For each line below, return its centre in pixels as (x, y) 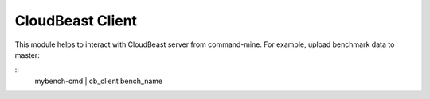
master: (27, 55)
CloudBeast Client (76, 21)
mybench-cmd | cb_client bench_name (99, 81)
